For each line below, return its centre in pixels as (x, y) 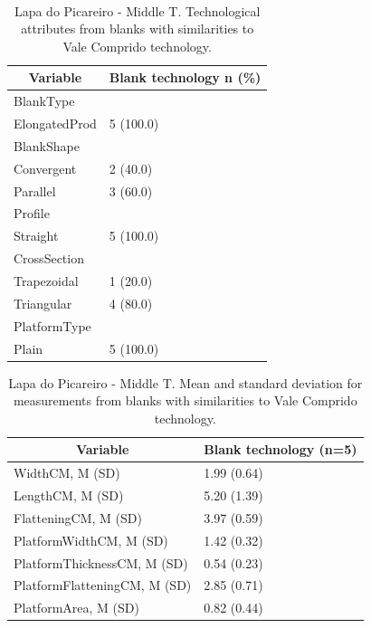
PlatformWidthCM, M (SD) (91, 540)
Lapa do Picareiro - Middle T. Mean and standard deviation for (185, 382)
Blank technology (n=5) (281, 449)
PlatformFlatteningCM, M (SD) (103, 585)
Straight (36, 236)
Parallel (35, 190)
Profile (32, 213)
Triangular (43, 303)
